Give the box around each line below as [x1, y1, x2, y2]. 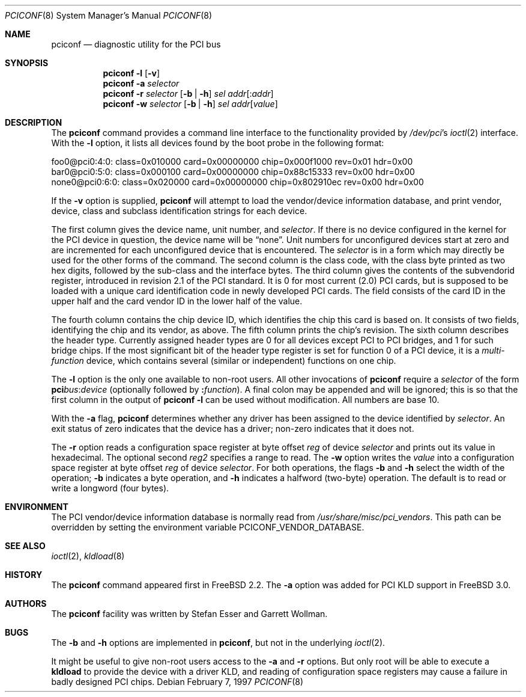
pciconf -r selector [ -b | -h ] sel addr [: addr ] [103, 88, 274, 99]
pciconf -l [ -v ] [103, 68, 160, 78]
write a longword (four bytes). [51, 483, 169, 493]
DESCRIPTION [5, 117, 62, 127]
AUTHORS [5, 598, 47, 609]
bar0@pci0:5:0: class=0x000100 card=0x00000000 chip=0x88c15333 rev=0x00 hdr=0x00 [51, 167, 415, 177]
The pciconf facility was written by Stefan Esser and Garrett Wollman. [51, 609, 328, 619]
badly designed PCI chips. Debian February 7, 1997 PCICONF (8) [51, 677, 304, 687]
